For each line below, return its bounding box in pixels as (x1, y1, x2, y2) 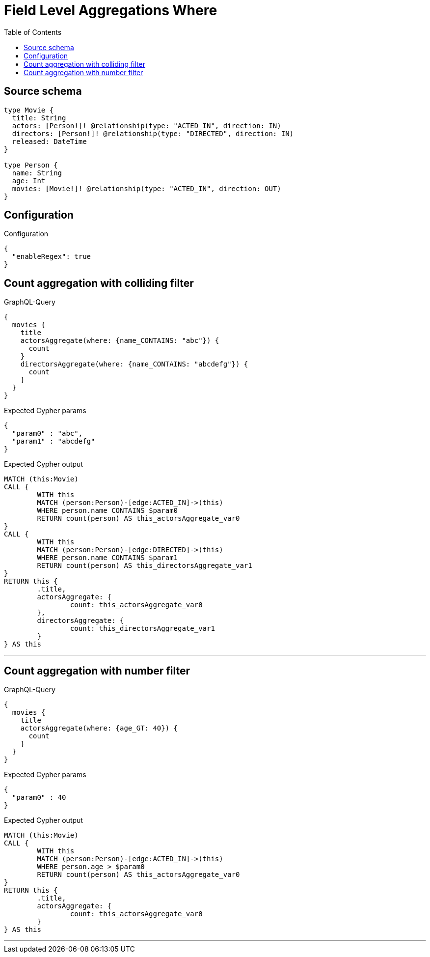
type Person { (4, 161, 58, 169)
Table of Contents (4, 28, 62, 36)
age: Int (12, 176, 46, 185)
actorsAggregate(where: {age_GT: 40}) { (20, 724, 178, 732)
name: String (12, 169, 62, 177)
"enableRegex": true (12, 253, 91, 261)
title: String (12, 113, 66, 122)
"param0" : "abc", (12, 429, 83, 438)
